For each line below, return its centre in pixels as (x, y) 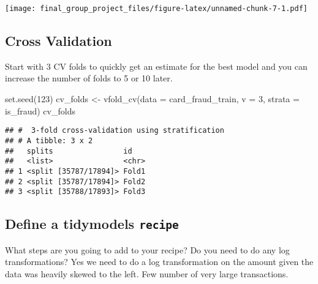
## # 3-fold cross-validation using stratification (115, 131)
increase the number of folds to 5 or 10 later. (89, 78)
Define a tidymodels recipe (92, 224)
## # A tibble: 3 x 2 (49, 140)
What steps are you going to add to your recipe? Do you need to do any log (147, 249)
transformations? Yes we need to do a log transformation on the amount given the (159, 262)
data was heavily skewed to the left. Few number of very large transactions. (147, 273)
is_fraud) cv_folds (40, 110)
